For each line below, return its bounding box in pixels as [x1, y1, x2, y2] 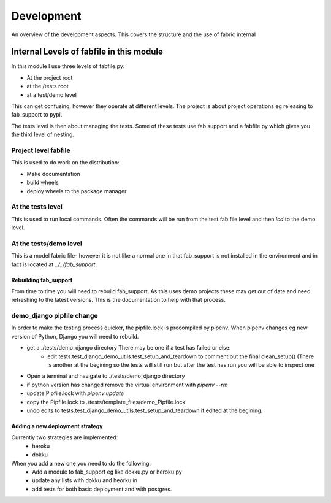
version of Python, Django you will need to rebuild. [11, 332, 139, 340]
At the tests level [11, 202, 63, 211]
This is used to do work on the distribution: [11, 159, 120, 166]
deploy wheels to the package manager [26, 187, 127, 194]
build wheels [26, 179, 59, 186]
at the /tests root [26, 83, 69, 90]
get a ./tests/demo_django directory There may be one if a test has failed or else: [26, 344, 231, 351]
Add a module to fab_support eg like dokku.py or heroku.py [32, 468, 182, 475]
